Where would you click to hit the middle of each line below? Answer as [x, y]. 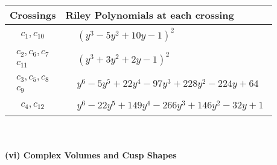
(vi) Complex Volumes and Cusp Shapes [91, 155]
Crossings [33, 15]
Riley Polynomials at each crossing [150, 15]
